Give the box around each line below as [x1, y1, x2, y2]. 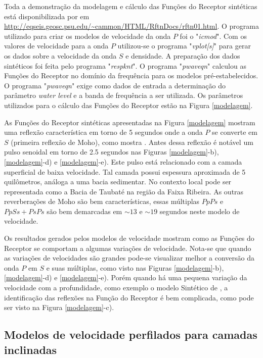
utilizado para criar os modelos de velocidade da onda [4, 30, 171, 41]
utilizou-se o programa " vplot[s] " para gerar [117, 40, 251, 51]
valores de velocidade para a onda [4, 40, 109, 51]
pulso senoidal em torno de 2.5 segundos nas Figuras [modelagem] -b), [4, 146, 219, 157]
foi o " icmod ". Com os [180, 30, 247, 41]
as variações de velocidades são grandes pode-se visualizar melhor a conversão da [4, 252, 255, 263]
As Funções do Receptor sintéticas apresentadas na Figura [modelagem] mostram [4, 117, 255, 127]
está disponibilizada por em [4, 11, 90, 21]
